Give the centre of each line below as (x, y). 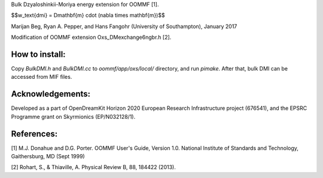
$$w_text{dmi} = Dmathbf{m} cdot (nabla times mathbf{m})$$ (88, 16)
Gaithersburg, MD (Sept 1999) (48, 156)
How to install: (38, 54)
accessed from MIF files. (42, 77)
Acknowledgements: (51, 94)
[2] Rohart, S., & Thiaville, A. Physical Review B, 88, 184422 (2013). (93, 167)
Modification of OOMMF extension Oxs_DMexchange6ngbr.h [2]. (91, 37)
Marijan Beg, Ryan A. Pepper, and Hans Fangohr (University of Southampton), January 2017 (124, 26)
